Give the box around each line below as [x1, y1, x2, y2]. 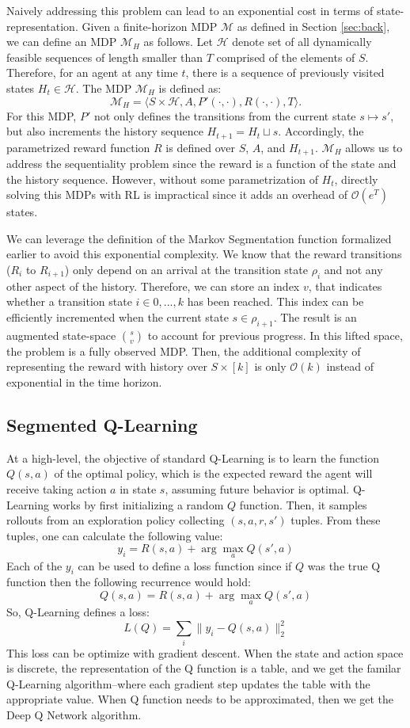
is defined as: [158, 79, 222, 96]
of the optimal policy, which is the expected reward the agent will [54, 465, 373, 482]
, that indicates [308, 277, 382, 294]
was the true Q [307, 557, 381, 574]
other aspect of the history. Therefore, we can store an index [6, 277, 300, 294]
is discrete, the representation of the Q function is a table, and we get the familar [6, 660, 401, 677]
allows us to [345, 139, 403, 155]
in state [120, 480, 157, 497]
